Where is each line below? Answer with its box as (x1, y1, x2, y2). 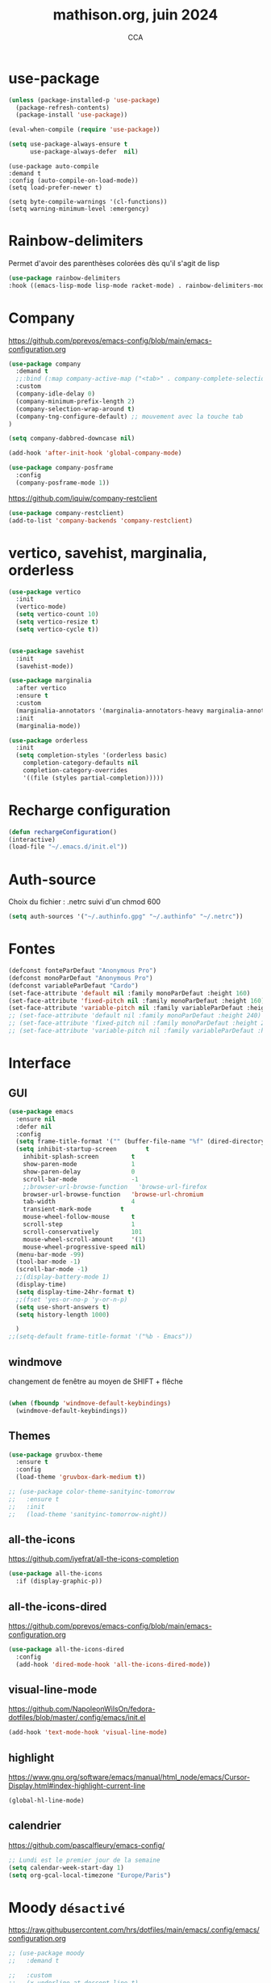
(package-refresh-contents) (15, 104, 110, 112)
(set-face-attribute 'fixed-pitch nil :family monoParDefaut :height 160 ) (8, 996, 265, 1004)
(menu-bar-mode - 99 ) (15, 1250, 85, 1258)
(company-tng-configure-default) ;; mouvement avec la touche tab (15, 412, 244, 421)
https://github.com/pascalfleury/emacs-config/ (8, 1840, 165, 1850)
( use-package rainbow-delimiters (8, 273, 121, 282)
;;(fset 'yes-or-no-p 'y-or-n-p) (15, 1296, 128, 1304)
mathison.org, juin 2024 (52, 6, 219, 24)
